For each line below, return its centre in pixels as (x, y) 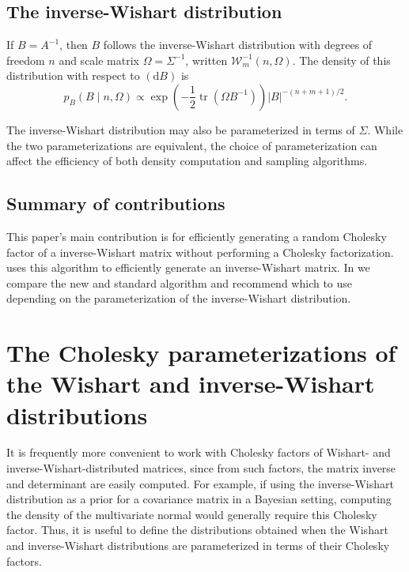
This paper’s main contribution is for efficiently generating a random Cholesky (197, 236)
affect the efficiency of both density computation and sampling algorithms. (187, 161)
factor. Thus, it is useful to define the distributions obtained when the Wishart (197, 530)
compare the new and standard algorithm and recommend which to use (180, 282)
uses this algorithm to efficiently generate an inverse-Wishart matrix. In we (188, 267)
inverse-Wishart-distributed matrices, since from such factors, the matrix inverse (201, 468)
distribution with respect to (73, 75)
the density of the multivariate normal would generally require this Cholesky (192, 514)
